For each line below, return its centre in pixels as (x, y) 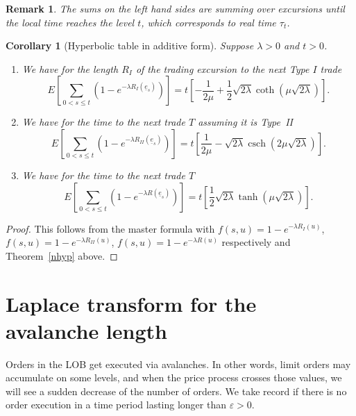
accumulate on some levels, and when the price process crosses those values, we (174, 377)
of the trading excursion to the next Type (222, 68)
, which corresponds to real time (209, 22)
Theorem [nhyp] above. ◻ (62, 255)
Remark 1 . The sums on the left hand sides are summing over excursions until (175, 8)
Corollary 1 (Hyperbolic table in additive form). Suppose (130, 45)
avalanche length (86, 330)
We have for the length (70, 68)
